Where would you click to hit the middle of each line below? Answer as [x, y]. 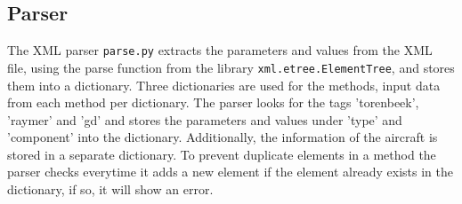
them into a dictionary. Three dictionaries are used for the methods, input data [224, 85]
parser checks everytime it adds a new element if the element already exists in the [230, 172]
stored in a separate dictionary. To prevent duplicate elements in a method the [222, 154]
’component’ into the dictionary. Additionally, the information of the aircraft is [223, 137]
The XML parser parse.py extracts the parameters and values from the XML [220, 50]
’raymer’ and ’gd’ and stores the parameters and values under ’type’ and [205, 119]
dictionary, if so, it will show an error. [110, 189]
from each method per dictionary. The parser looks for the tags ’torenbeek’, [213, 102]
